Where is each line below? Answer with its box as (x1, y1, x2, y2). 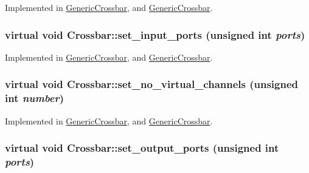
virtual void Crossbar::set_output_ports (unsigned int (5, 140, 279, 155)
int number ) (5, 90, 64, 106)
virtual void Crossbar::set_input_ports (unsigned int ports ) (5, 27, 305, 42)
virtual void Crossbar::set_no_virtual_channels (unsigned (5, 76, 299, 92)
